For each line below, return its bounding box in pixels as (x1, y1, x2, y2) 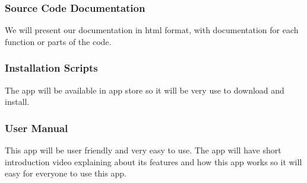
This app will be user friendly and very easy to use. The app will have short (5, 144, 281, 156)
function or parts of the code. (5, 35, 112, 47)
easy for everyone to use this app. (5, 167, 126, 179)
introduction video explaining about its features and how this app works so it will (5, 155, 302, 168)
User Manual (5, 120, 68, 135)
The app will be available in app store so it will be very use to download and (5, 84, 284, 96)
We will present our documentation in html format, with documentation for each (5, 24, 299, 36)
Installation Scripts (5, 60, 98, 75)
